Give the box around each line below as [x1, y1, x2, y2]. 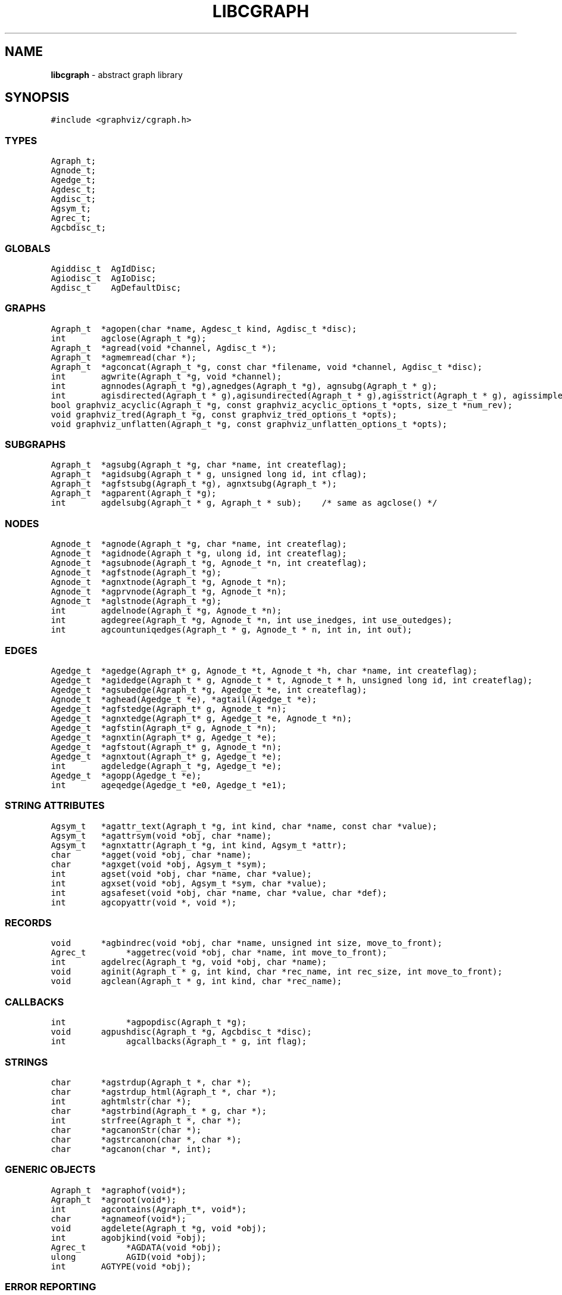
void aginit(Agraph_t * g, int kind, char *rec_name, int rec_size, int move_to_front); [51, 967, 502, 977]
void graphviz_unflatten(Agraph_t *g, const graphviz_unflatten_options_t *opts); [51, 419, 448, 429]
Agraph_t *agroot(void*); [51, 1194, 177, 1204]
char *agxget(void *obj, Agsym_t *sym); [51, 859, 267, 869]
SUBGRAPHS [5, 438, 66, 451]
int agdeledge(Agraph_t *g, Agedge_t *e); [51, 761, 282, 771]
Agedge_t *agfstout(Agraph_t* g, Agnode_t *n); [51, 742, 282, 752]
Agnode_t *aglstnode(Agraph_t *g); [51, 596, 221, 606]
